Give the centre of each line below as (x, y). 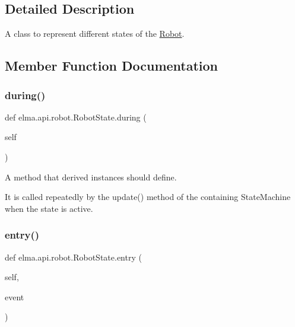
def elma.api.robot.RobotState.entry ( (73, 257)
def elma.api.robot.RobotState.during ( (76, 117)
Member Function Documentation (112, 66)
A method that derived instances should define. (91, 177)
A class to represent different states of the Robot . (95, 34)
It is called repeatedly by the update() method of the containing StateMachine (148, 197)
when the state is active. (49, 208)
